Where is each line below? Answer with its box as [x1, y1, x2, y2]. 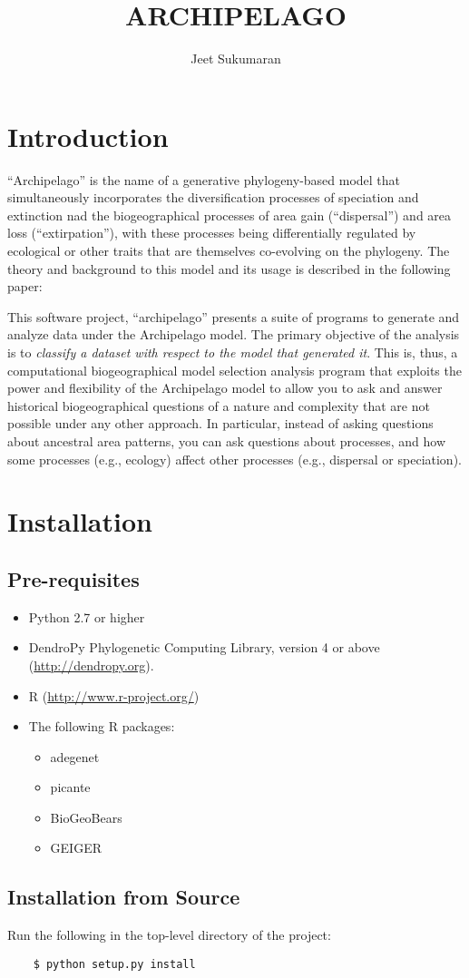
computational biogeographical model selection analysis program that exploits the [7, 360, 462, 379]
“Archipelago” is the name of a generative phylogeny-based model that [7, 170, 401, 189]
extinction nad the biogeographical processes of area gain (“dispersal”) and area [7, 205, 452, 224]
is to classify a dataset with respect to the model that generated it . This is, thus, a [7, 343, 458, 361]
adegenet [50, 747, 100, 766]
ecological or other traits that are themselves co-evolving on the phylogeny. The [7, 241, 450, 260]
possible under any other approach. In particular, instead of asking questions [7, 414, 434, 433]
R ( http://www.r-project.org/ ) [28, 686, 200, 705]
